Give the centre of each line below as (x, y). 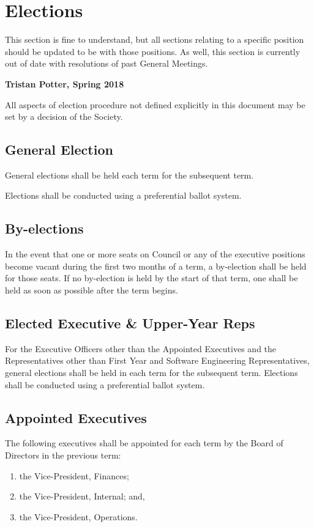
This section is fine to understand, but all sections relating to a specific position (155, 39)
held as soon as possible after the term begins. (92, 290)
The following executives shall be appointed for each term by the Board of (144, 443)
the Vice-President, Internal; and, (82, 496)
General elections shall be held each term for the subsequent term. (129, 175)
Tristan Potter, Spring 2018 (65, 83)
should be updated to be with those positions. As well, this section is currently (153, 51)
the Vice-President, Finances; (74, 475)
